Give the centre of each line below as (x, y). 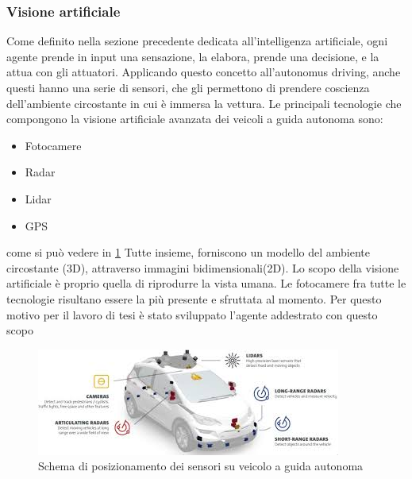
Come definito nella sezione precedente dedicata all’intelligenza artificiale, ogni (197, 41)
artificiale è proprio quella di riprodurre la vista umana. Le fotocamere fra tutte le (206, 283)
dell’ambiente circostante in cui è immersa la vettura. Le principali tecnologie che (204, 103)
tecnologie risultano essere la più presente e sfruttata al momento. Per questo (194, 298)
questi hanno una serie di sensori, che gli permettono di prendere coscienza (188, 87)
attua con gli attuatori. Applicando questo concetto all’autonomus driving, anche (204, 72)
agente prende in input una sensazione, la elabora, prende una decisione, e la (193, 56)
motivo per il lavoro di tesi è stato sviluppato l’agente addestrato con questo (192, 314)
